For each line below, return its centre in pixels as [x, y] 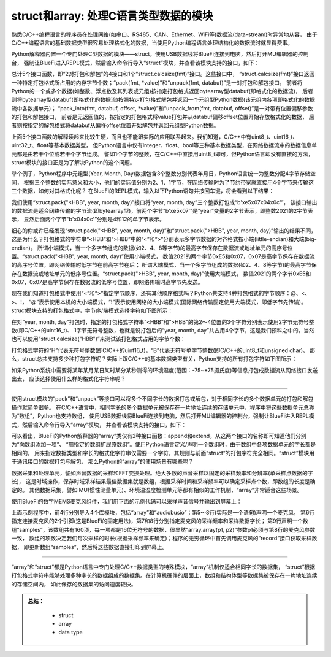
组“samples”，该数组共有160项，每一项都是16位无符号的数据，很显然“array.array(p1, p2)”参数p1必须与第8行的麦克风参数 [163, 529]
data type [70, 632]
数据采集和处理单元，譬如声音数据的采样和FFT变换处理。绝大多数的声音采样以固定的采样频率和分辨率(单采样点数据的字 [162, 473]
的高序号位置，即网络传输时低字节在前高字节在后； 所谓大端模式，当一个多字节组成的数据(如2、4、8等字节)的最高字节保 [164, 265]
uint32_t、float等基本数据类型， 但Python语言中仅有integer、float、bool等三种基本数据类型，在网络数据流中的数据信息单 [164, 145]
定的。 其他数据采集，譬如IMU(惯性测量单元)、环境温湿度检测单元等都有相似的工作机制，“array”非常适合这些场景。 [157, 490]
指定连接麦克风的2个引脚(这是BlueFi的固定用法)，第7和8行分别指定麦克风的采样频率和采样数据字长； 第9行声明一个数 [160, 521]
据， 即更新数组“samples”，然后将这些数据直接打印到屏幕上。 [89, 547]
